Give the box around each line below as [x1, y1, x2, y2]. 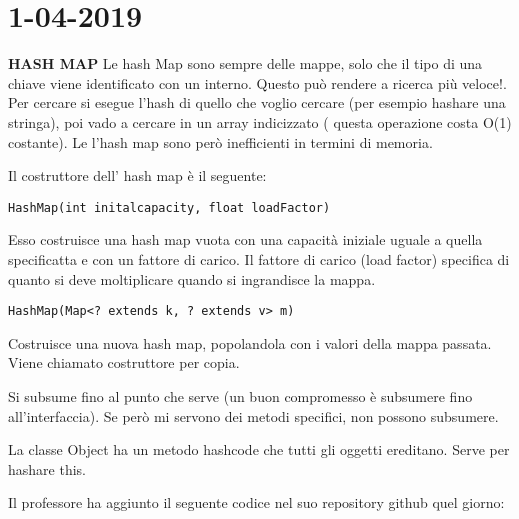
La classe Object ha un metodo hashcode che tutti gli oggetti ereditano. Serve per [8, 439, 510, 460]
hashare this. [8, 458, 86, 479]
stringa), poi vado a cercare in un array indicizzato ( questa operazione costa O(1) [8, 111, 512, 132]
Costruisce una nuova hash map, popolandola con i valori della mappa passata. [8, 332, 492, 353]
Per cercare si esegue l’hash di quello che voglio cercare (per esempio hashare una [8, 92, 506, 113]
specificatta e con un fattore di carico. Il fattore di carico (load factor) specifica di [8, 248, 510, 269]
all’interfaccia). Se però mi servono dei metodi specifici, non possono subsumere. [8, 405, 499, 426]
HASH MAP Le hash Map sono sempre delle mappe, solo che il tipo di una [8, 53, 483, 74]
